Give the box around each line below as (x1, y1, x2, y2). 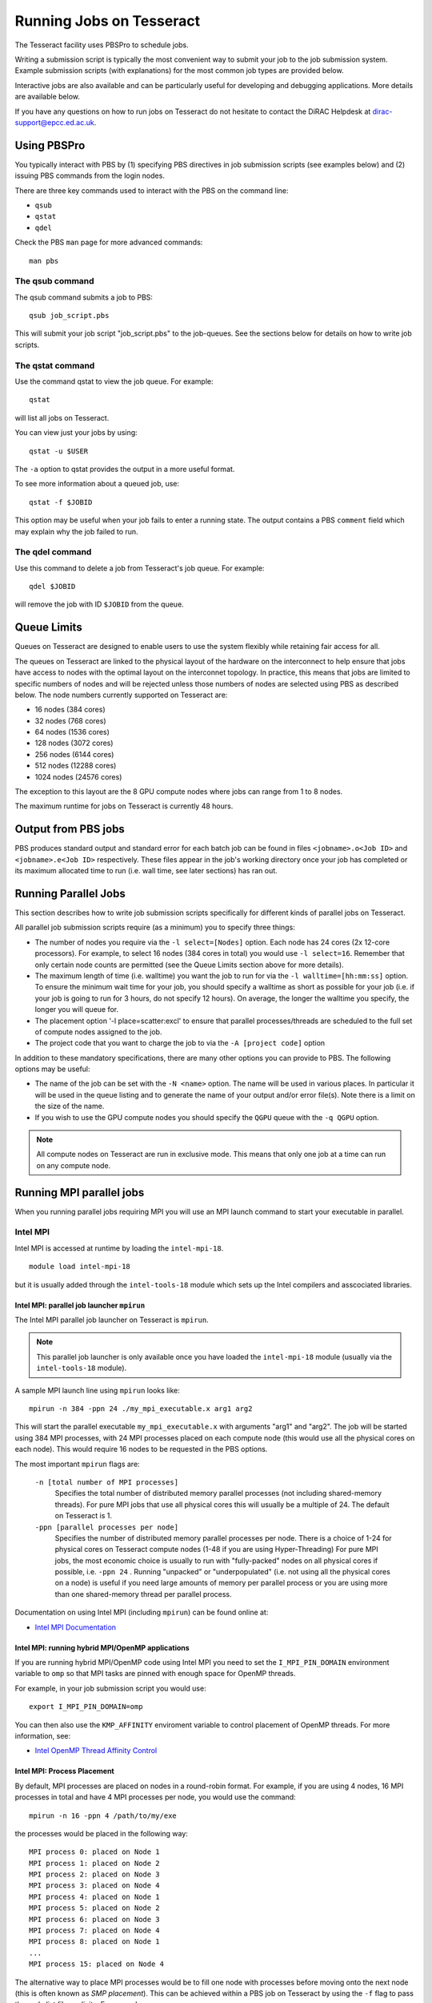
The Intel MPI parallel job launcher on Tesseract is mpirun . (14, 1315, 210, 1325)
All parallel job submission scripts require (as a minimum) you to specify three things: (14, 922, 295, 933)
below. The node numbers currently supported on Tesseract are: (14, 690, 228, 699)
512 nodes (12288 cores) (34, 761, 117, 771)
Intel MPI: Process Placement (14, 1767, 115, 1776)
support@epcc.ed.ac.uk (14, 117, 95, 127)
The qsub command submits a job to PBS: (14, 292, 154, 302)
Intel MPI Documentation (34, 1622, 116, 1632)
